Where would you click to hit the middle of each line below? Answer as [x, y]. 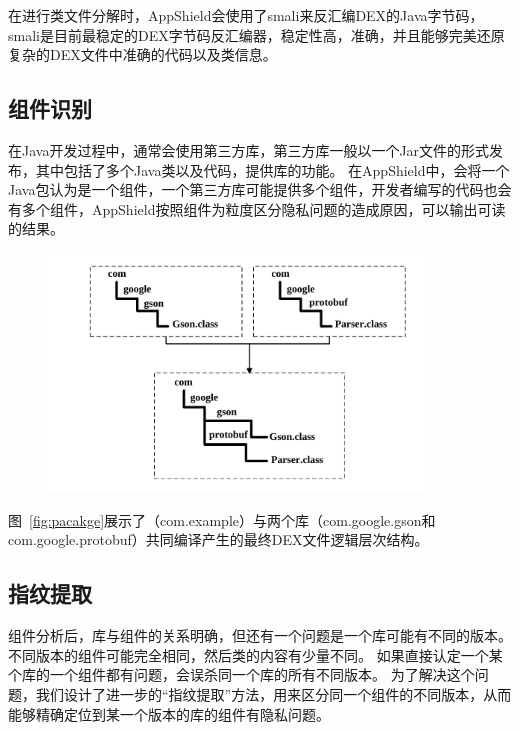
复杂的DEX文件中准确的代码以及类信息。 [142, 54]
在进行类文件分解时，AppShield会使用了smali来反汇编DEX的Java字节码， [246, 15]
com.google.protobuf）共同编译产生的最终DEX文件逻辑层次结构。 [218, 539]
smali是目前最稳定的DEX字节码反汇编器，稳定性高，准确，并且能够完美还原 [256, 34]
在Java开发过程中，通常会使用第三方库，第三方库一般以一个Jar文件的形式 [249, 149]
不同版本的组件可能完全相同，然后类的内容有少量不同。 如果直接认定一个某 [255, 654]
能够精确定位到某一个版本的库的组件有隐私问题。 [169, 713]
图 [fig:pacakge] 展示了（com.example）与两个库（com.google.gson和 [222, 519]
